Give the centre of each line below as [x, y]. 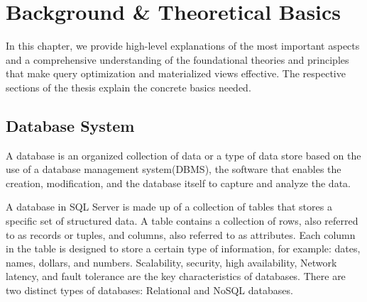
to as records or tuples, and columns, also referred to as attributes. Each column [181, 234]
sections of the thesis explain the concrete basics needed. [128, 87]
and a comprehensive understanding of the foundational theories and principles [177, 59]
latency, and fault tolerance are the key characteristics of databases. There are [176, 276]
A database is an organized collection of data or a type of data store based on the [183, 155]
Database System [70, 125]
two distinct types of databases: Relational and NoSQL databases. [149, 290]
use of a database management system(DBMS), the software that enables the [174, 169]
